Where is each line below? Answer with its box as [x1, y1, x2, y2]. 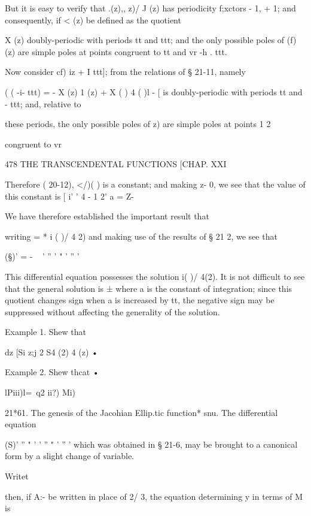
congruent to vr [5, 137, 62, 150]
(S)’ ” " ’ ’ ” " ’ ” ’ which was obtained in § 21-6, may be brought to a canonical [5, 437, 298, 450]
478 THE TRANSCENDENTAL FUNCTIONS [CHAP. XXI [5, 158, 227, 170]
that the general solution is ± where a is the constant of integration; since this [5, 282, 292, 294]
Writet [5, 470, 29, 482]
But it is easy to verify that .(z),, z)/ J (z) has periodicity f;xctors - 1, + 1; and [5, 2, 296, 14]
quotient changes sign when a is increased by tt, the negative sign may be [5, 294, 275, 306]
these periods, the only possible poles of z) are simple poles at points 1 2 [5, 117, 271, 130]
